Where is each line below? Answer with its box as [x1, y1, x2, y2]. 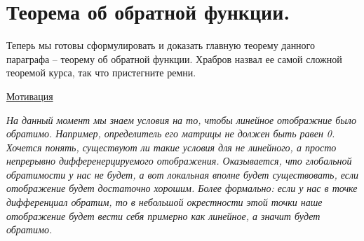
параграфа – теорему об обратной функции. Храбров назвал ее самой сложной [6, 51, 342, 66]
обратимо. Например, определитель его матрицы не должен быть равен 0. [6, 126, 335, 141]
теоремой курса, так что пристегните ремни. [6, 65, 196, 80]
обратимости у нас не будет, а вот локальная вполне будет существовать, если [6, 167, 359, 181]
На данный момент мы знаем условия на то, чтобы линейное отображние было [6, 112, 357, 127]
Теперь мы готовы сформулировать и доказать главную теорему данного [6, 38, 316, 53]
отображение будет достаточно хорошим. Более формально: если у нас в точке [6, 181, 358, 195]
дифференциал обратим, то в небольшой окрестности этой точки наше [6, 195, 323, 209]
